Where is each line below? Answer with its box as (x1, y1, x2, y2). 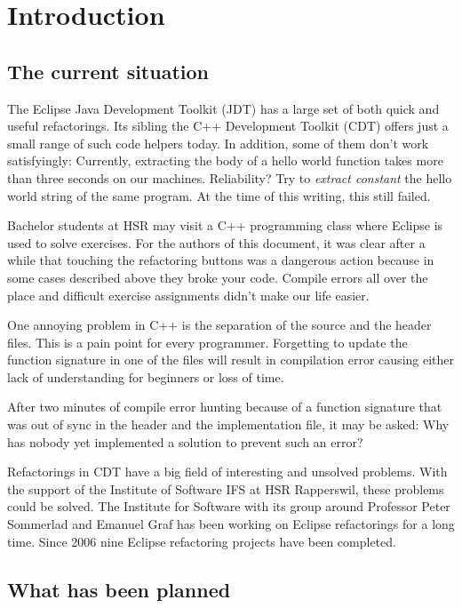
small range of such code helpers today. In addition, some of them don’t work (7, 133, 429, 152)
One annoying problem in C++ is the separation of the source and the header (7, 316, 432, 334)
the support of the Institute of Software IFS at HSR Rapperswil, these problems (7, 479, 444, 498)
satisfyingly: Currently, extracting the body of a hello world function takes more (7, 151, 443, 170)
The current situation (7, 57, 209, 84)
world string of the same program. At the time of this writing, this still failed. (7, 186, 431, 204)
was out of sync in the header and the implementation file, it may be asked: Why (7, 415, 450, 434)
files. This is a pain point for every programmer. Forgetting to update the (7, 332, 408, 351)
